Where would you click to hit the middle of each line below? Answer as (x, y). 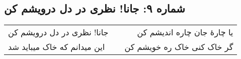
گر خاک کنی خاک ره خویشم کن (179, 47)
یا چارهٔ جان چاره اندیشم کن (185, 32)
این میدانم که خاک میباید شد (57, 47)
